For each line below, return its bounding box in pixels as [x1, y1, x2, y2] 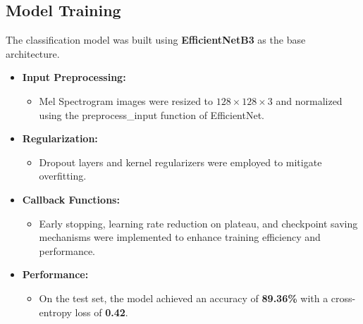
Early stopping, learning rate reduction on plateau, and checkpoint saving [39, 216, 358, 230]
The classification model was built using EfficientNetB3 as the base [6, 32, 306, 47]
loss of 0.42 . [75, 304, 128, 319]
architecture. [6, 46, 60, 61]
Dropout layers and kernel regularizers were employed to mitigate [39, 154, 322, 169]
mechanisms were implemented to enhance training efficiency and [39, 230, 321, 244]
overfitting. [39, 168, 87, 183]
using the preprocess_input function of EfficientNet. [39, 107, 265, 122]
